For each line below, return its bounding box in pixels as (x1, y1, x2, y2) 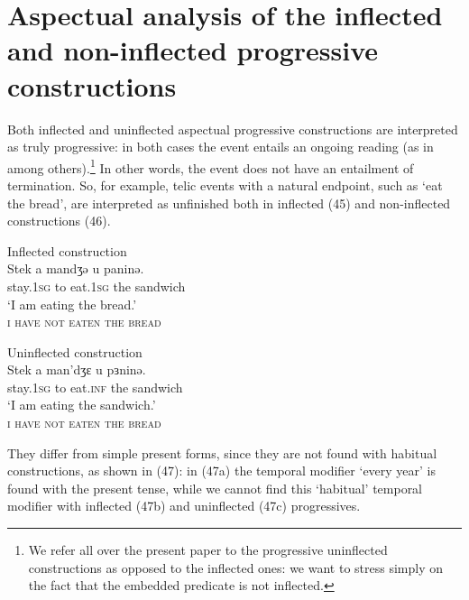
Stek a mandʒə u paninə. (7, 259, 144, 278)
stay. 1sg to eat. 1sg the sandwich (7, 276, 186, 295)
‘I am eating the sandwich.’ (7, 395, 156, 414)
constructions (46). (7, 211, 111, 230)
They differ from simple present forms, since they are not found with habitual (7, 443, 437, 462)
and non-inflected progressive (7, 32, 379, 69)
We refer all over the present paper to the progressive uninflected (28, 540, 388, 559)
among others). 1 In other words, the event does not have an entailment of (7, 155, 414, 177)
